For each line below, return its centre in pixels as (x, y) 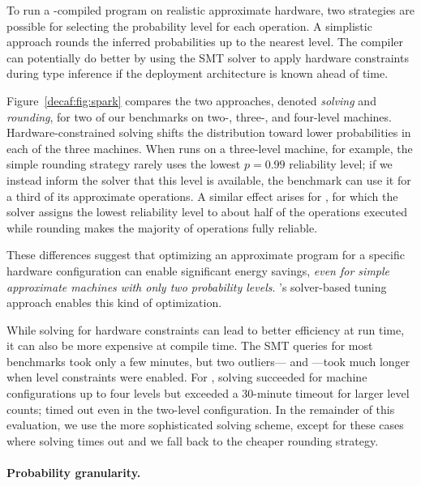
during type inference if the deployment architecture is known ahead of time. (198, 73)
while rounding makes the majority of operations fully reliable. (162, 227)
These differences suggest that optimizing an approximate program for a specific (206, 255)
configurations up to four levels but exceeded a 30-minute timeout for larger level (208, 393)
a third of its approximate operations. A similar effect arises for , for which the (202, 196)
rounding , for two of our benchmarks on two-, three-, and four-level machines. (199, 116)
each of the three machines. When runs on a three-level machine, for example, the (210, 148)
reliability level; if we (341, 164)
